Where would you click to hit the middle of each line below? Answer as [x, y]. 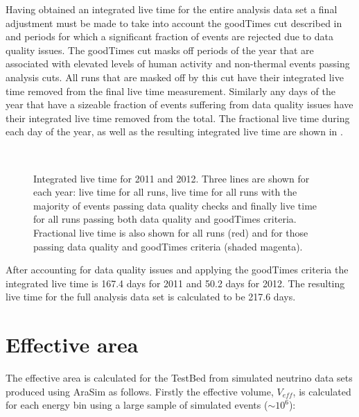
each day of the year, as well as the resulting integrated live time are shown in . [174, 131]
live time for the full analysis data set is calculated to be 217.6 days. [151, 297]
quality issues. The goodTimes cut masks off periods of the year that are [160, 50]
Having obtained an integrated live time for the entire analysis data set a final [172, 9]
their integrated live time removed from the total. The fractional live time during [178, 118]
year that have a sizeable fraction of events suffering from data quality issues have [179, 104]
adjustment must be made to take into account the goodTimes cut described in [174, 23]
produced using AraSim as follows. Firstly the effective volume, [140, 391]
